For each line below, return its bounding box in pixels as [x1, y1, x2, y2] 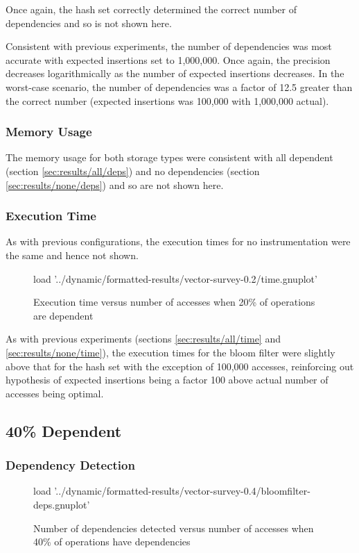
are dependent [33, 308, 94, 322]
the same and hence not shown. [6, 247, 139, 262]
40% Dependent [6, 420, 122, 441]
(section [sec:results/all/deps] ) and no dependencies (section [6, 163, 260, 178]
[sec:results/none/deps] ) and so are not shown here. [6, 177, 224, 192]
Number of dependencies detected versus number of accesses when [33, 520, 314, 535]
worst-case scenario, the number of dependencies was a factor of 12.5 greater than [6, 79, 353, 94]
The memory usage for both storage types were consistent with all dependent [6, 150, 333, 165]
